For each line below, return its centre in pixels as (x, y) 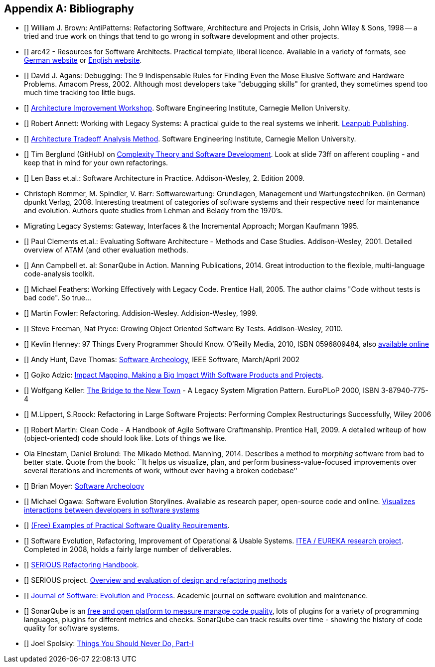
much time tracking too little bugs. (80, 93)
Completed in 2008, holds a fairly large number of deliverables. (128, 549)
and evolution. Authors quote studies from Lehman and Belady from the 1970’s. (153, 211)
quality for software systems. (72, 628)
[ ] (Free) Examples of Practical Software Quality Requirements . (127, 526)
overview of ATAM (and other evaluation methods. (106, 250)
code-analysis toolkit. (59, 274)
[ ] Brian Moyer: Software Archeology (84, 486)
